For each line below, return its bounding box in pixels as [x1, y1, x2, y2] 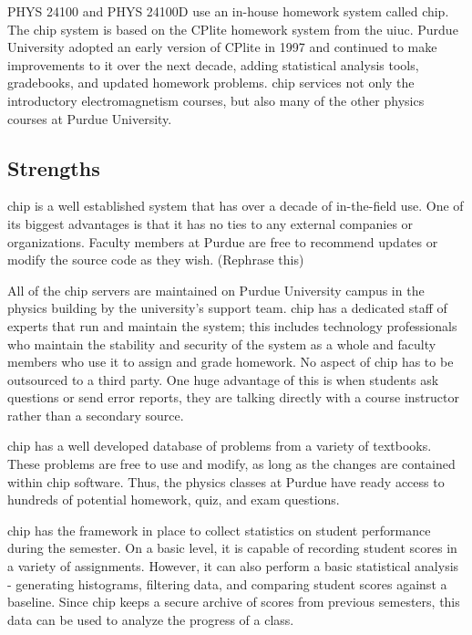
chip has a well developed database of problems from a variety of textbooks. [7, 436, 432, 455]
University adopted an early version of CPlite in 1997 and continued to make [7, 37, 437, 57]
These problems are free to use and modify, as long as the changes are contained [7, 454, 456, 474]
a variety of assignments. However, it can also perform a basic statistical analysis [7, 557, 459, 576]
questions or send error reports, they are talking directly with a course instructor [7, 388, 459, 407]
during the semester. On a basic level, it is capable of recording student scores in [7, 538, 457, 557]
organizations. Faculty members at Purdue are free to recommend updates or [7, 232, 438, 251]
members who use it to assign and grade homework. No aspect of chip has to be [7, 352, 454, 371]
